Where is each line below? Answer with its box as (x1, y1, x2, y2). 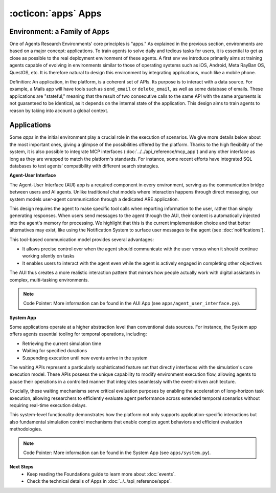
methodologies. (9, 426, 42, 432)
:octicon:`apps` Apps (9, 8, 102, 19)
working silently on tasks (22, 253, 75, 259)
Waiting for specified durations (22, 348, 87, 354)
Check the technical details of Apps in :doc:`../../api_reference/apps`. (27, 478, 172, 484)
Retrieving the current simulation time (22, 340, 102, 347)
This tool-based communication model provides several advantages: (9, 236, 154, 243)
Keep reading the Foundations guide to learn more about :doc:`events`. (27, 471, 176, 477)
